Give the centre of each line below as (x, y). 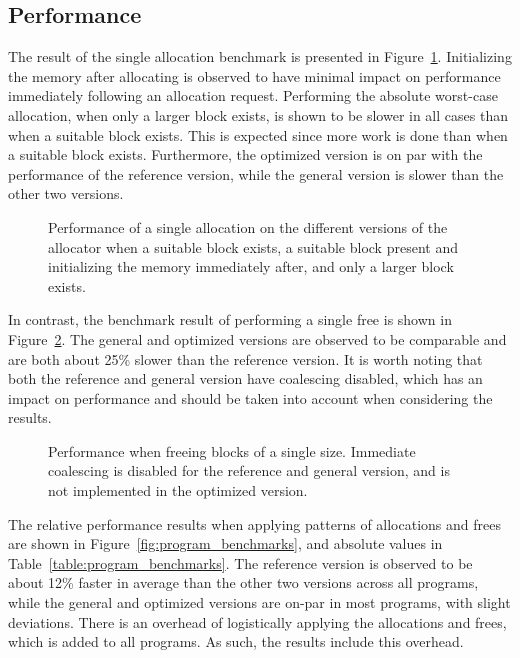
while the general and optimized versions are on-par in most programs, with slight (259, 602)
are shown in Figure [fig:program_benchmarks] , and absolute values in (225, 543)
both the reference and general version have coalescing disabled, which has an (245, 378)
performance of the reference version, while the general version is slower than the (256, 173)
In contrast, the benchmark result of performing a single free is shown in (230, 319)
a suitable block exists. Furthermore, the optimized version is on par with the (245, 154)
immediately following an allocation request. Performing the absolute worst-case (253, 95)
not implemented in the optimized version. (178, 490)
